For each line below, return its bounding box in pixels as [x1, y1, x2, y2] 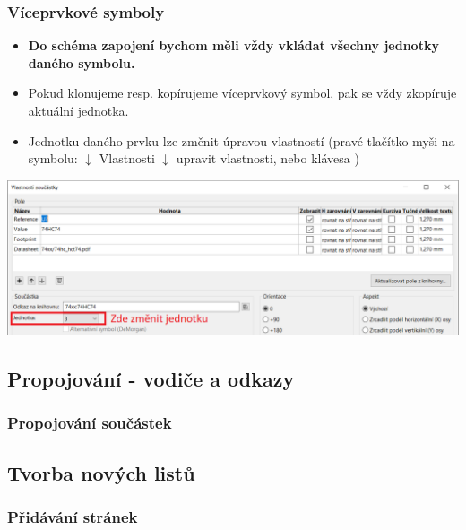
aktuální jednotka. [28, 101, 129, 119]
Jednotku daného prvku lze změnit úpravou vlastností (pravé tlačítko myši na [28, 131, 455, 150]
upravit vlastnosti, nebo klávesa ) [176, 149, 359, 168]
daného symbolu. [28, 53, 135, 72]
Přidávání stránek [7, 505, 138, 527]
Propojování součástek [7, 412, 172, 434]
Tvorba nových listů [7, 458, 195, 486]
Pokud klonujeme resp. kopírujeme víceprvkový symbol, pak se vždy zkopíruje [28, 83, 457, 102]
